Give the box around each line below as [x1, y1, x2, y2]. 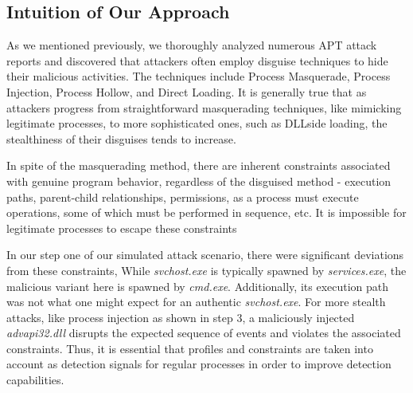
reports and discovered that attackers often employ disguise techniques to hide [6, 52, 388, 69]
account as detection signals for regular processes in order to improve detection [6, 356, 392, 372]
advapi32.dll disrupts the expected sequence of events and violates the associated [6, 324, 401, 341]
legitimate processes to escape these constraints [6, 219, 237, 236]
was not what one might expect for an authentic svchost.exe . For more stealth [6, 293, 386, 310]
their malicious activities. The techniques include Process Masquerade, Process [6, 68, 391, 84]
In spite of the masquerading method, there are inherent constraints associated [6, 157, 391, 174]
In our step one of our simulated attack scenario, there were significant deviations [6, 246, 404, 263]
